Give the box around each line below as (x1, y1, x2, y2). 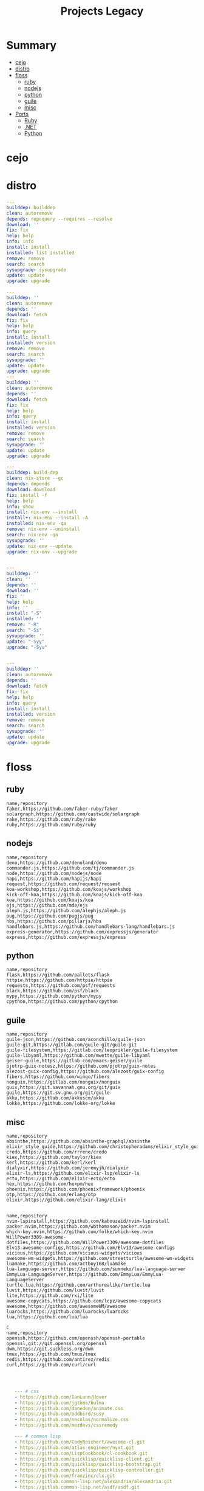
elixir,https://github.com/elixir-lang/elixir (6, 1197, 126, 1203)
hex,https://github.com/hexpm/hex (6, 1181, 94, 1187)
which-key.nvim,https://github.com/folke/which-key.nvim (6, 1228, 154, 1235)
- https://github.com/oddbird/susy (14, 1411, 104, 1417)
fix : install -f (6, 492, 47, 498)
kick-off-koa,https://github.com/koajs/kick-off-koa (6, 891, 143, 898)
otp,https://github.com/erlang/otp (6, 1191, 97, 1197)
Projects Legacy (60, 4, 144, 18)
